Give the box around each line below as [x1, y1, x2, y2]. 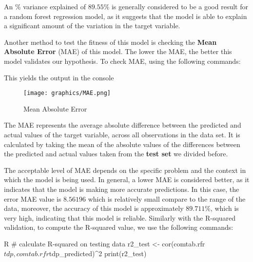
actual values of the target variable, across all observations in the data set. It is [4, 130, 240, 139]
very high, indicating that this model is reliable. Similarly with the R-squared [4, 212, 236, 223]
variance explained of [23, 1, 86, 11]
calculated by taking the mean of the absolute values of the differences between [4, 139, 240, 149]
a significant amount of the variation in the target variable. [4, 20, 180, 31]
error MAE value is [4, 193, 61, 204]
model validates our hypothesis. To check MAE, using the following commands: [4, 56, 241, 66]
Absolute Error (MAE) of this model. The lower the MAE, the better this [4, 46, 232, 56]
